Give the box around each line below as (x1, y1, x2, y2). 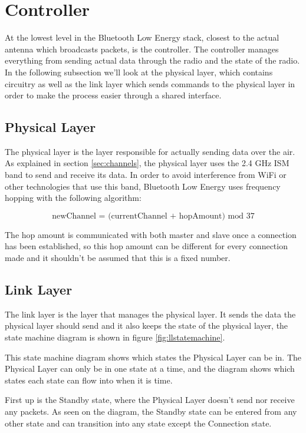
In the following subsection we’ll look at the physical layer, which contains (5, 65, 273, 78)
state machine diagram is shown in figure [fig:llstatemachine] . (5, 331, 225, 343)
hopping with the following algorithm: (5, 191, 142, 204)
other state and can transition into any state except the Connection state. (5, 417, 272, 429)
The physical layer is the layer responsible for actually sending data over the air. (5, 145, 295, 157)
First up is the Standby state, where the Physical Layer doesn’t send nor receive (5, 394, 295, 406)
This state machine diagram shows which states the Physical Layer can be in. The (5, 351, 301, 363)
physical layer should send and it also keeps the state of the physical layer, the (5, 319, 288, 332)
